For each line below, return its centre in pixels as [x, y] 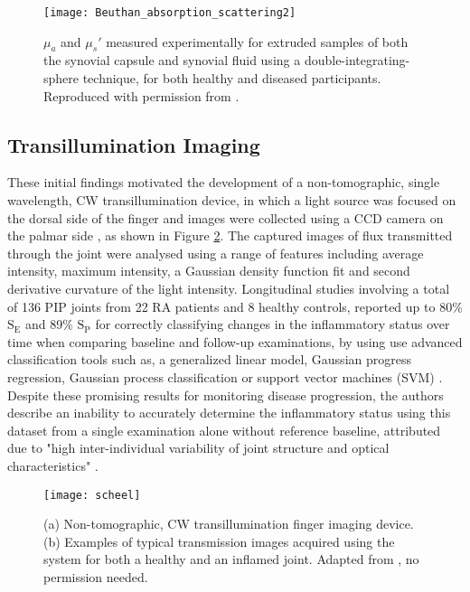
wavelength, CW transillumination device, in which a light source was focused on [232, 200]
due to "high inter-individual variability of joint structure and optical [198, 448]
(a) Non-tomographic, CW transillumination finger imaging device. [229, 524]
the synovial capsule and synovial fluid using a [172, 60]
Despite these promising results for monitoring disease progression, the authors [226, 395]
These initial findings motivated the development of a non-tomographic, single [224, 182]
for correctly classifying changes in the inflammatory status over [273, 324]
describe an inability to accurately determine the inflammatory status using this [229, 413]
